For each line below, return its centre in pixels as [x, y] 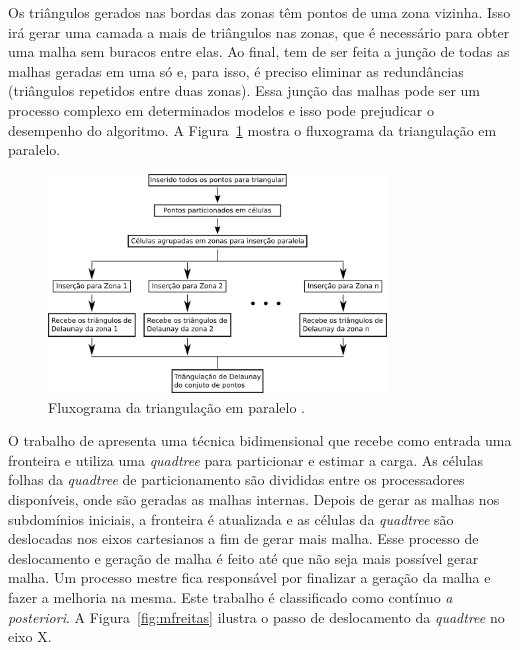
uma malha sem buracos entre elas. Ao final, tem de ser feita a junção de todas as [259, 51]
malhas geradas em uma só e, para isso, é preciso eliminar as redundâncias [236, 70]
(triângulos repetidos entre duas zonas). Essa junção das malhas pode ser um [244, 90]
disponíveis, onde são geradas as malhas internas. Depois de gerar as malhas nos [254, 498]
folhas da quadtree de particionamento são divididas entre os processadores [236, 479]
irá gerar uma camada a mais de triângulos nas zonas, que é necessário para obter [259, 31]
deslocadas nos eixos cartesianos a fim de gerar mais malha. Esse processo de [243, 538]
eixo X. [30, 636]
